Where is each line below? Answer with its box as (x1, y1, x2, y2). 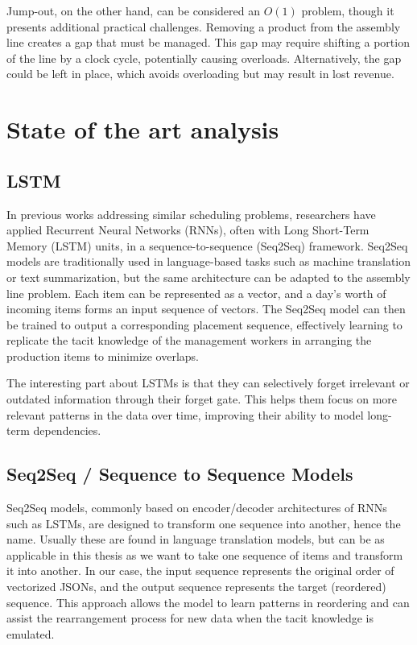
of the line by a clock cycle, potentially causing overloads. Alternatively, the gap (6, 49, 402, 66)
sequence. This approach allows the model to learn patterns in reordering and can (6, 593, 410, 610)
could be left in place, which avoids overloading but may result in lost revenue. (6, 65, 394, 82)
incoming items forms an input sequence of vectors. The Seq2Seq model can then (6, 300, 406, 317)
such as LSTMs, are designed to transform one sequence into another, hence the (6, 515, 401, 531)
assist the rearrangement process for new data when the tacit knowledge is (6, 610, 374, 626)
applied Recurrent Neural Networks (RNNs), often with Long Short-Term (6, 221, 370, 238)
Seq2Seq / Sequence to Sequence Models (6, 461, 353, 486)
